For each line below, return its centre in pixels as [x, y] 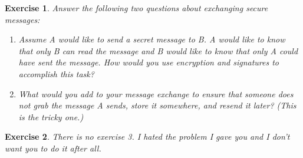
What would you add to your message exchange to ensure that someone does [156, 93]
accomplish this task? [56, 73]
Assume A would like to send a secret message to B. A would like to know [152, 39]
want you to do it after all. [53, 148]
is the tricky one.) [51, 116]
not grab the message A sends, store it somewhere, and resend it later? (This [157, 105]
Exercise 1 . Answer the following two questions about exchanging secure [136, 8]
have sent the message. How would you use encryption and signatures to [149, 62]
